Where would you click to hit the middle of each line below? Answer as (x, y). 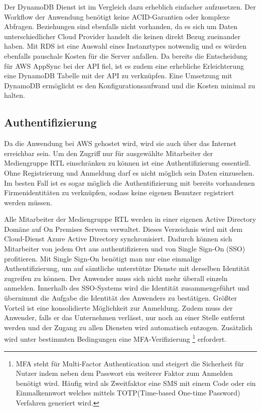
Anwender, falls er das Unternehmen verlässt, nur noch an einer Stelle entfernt (125, 317)
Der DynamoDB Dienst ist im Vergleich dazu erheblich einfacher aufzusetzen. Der (130, 7)
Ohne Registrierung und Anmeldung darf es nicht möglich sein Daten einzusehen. (129, 172)
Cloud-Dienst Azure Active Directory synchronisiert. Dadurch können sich (118, 239)
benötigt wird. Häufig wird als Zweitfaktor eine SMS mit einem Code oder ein (136, 383)
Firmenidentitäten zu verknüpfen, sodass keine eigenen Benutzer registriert (119, 192)
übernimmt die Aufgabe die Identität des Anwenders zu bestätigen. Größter (121, 298)
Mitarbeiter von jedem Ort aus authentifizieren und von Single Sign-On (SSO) (125, 249)
